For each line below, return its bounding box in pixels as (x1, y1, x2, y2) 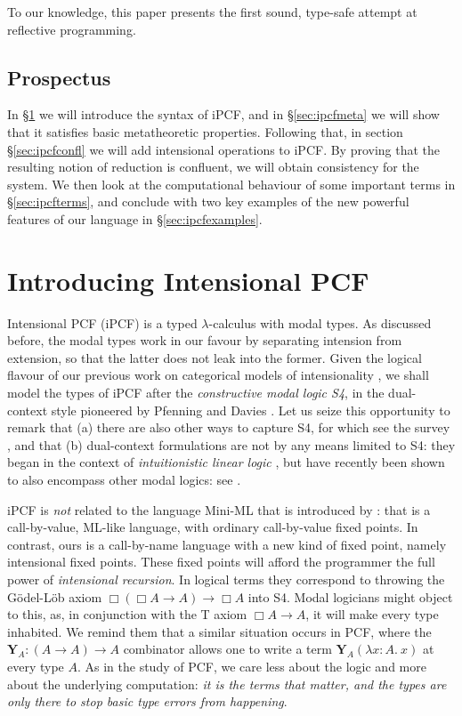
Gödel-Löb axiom (7, 587, 102, 606)
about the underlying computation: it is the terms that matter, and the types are (7, 674, 447, 693)
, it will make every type (305, 605, 439, 623)
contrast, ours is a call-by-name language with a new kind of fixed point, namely (7, 535, 447, 553)
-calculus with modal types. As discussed (208, 313, 432, 332)
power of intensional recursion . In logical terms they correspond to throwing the (7, 569, 445, 588)
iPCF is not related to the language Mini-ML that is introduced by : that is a (7, 500, 431, 519)
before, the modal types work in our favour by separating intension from (7, 331, 402, 350)
